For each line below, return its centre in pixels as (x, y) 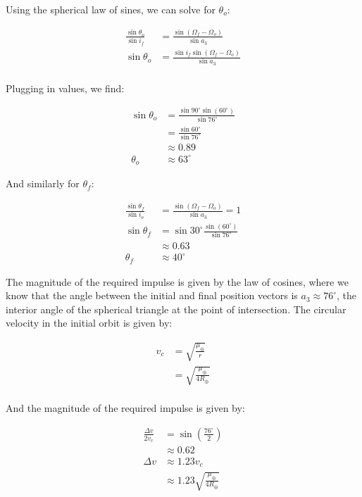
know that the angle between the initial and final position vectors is (152, 295)
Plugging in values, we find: (65, 88)
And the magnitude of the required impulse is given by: (125, 408)
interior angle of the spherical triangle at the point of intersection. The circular (176, 309)
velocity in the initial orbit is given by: (89, 323)
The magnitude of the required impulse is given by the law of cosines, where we (177, 281)
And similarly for (43, 183)
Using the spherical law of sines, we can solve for (111, 9)
